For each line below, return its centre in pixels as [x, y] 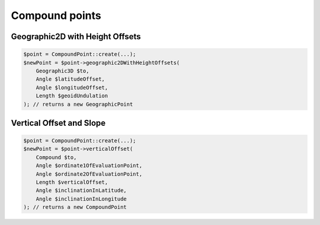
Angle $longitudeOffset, [72, 87]
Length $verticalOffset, [72, 182]
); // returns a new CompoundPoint [75, 207]
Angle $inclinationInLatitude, [81, 191]
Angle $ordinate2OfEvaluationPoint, [89, 174]
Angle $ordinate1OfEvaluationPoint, [89, 166]
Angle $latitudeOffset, [70, 79]
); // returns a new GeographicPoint [78, 104]
